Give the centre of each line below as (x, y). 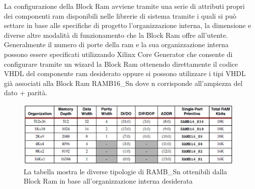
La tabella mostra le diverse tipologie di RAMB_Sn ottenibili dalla (126, 171)
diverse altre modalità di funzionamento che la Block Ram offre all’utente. (116, 35)
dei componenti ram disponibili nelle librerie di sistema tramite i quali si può (120, 15)
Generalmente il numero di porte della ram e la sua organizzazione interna (116, 44)
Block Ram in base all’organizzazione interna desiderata (108, 181)
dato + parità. (26, 93)
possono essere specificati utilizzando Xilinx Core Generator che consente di (118, 54)
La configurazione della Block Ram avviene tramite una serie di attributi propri (125, 6)
